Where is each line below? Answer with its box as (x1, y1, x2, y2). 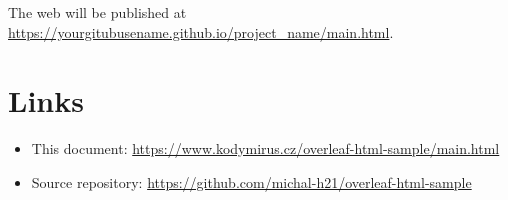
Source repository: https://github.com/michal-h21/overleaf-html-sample (31, 171, 472, 192)
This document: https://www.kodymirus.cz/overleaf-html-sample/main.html (31, 138, 500, 159)
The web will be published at (8, 2, 187, 22)
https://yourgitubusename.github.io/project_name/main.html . (8, 21, 394, 42)
